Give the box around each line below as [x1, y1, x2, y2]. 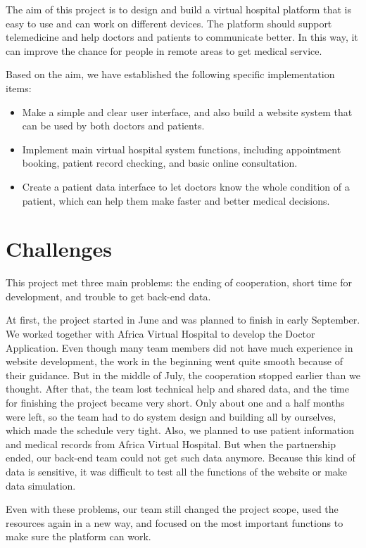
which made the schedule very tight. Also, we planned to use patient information [6, 423, 354, 438]
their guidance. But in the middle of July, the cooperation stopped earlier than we [6, 367, 360, 382]
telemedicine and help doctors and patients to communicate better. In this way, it [6, 30, 358, 44]
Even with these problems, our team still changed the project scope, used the [6, 502, 339, 516]
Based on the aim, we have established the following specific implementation [6, 67, 335, 82]
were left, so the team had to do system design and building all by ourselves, [6, 409, 336, 423]
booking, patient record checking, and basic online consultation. [22, 155, 298, 170]
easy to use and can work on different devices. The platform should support [6, 15, 332, 30]
